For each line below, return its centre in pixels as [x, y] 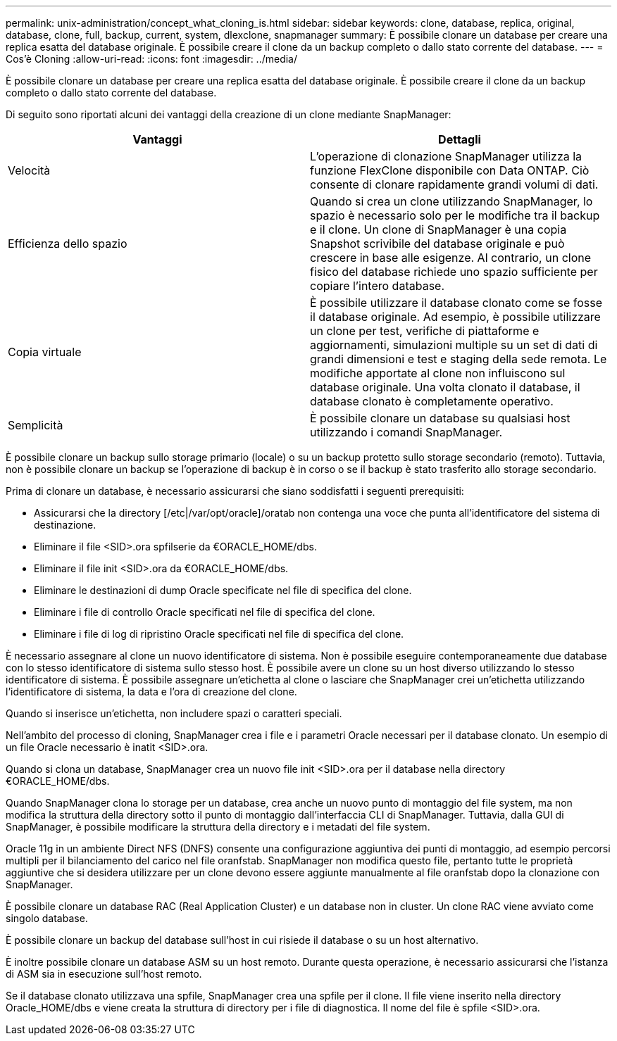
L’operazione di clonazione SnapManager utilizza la [446, 156]
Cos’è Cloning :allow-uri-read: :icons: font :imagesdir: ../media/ [152, 59]
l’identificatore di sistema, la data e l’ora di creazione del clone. [151, 692]
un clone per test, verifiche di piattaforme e [425, 331]
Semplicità [36, 425]
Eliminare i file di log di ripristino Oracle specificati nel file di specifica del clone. [219, 634]
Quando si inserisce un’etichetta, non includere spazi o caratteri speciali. [174, 713]
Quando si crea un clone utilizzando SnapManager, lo [451, 201]
